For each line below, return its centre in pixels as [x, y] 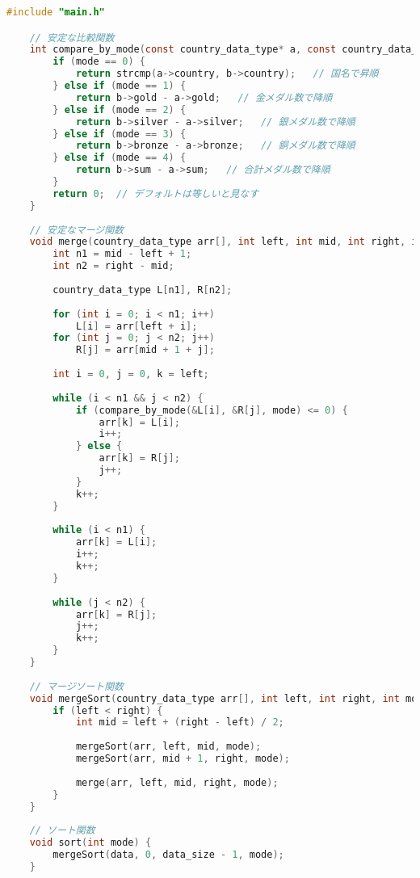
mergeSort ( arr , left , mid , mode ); [168, 747]
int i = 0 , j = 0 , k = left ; [131, 374]
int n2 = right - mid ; [113, 266]
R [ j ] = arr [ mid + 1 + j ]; [145, 350]
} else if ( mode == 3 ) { [120, 134]
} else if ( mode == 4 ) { [120, 158]
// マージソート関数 [77, 686]
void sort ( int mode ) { [90, 843]
